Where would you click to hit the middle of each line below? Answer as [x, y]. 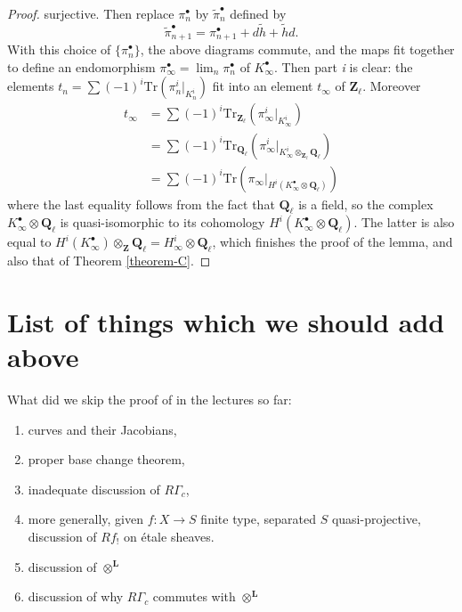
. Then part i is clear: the [344, 66]
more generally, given [85, 519]
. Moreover [392, 86]
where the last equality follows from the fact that [141, 204]
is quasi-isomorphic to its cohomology [162, 222]
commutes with [194, 596]
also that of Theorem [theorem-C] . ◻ [109, 261]
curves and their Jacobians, [102, 429]
